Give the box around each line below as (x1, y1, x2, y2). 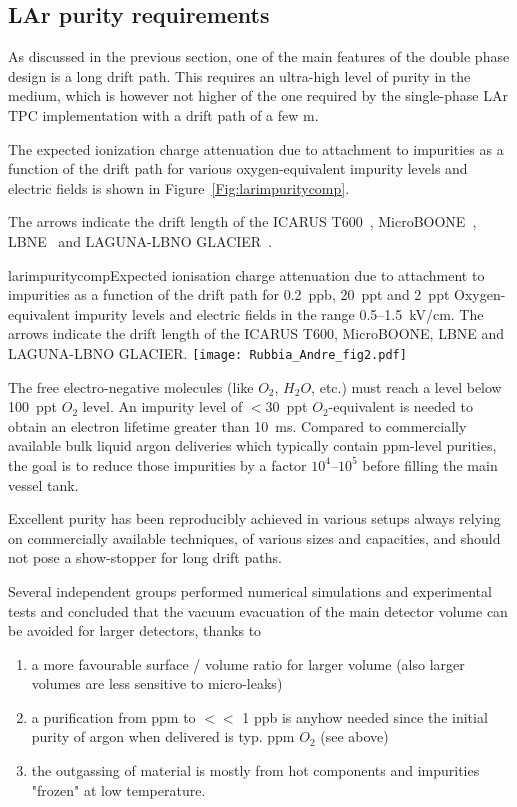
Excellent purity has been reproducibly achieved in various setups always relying (8, 508, 501, 529)
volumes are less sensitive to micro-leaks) (31, 673, 283, 694)
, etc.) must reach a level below (311, 376, 502, 397)
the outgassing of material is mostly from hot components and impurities (31, 760, 480, 781)
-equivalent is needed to (328, 396, 473, 417)
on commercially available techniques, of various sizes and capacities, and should (8, 527, 501, 548)
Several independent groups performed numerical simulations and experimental (8, 580, 492, 601)
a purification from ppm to (31, 706, 196, 727)
